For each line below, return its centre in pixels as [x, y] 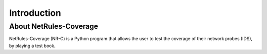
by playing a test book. [32, 46]
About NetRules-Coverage [54, 26]
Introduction [35, 13]
